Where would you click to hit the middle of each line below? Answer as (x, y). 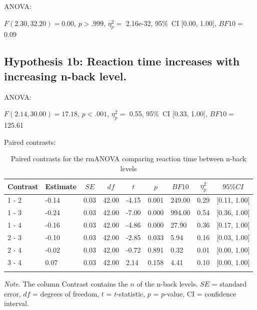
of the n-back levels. (167, 283)
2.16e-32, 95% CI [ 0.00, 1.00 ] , (171, 23)
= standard (229, 283)
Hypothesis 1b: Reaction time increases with (122, 61)
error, (12, 293)
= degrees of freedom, (66, 293)
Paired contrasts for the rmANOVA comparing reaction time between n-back (128, 158)
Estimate (61, 186)
